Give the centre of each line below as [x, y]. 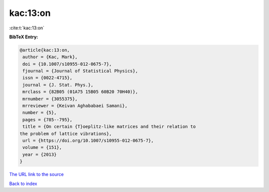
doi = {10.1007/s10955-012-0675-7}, [67, 64]
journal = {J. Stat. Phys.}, [58, 85]
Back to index [23, 184]
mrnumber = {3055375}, [50, 99]
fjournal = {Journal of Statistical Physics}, [80, 71]
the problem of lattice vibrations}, [66, 134]
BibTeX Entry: [24, 37]
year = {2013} [40, 154]
